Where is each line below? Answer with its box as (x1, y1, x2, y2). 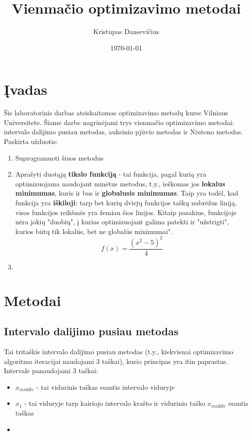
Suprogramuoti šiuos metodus (15, 152, 104, 163)
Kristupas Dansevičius (93, 26, 159, 36)
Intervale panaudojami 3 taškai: (4, 365, 98, 376)
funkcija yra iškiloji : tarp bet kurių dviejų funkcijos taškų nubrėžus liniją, (15, 198, 237, 207)
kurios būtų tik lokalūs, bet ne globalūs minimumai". (15, 226, 173, 236)
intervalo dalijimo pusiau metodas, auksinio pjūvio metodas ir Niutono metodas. (4, 127, 243, 137)
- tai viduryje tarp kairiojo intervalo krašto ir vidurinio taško (24, 398, 205, 408)
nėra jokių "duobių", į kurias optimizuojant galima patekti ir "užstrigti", (15, 217, 229, 227)
